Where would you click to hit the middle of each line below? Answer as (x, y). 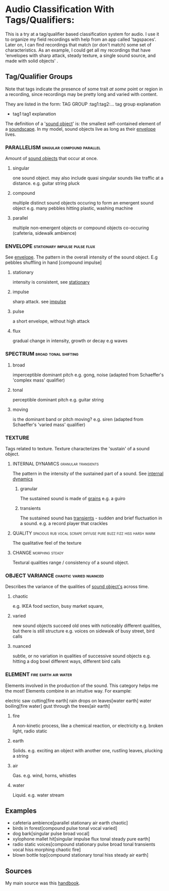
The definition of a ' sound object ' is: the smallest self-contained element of (83, 123)
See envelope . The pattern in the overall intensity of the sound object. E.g (81, 257)
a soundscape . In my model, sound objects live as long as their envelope (80, 129)
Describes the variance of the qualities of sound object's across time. (77, 587)
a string (20, 756)
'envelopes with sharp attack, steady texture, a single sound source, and (80, 55)
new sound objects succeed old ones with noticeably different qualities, (87, 626)
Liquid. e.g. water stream (38, 795)
